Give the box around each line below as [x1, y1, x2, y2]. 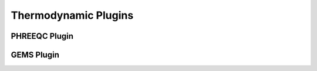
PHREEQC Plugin [11, 31, 73, 41]
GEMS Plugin [11, 50, 60, 60]
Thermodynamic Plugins [11, 9, 134, 22]
